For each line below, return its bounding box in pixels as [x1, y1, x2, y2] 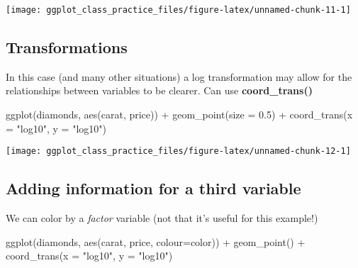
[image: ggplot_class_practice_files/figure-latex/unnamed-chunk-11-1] [6, 5, 351, 15]
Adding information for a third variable [6, 177, 301, 199]
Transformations [6, 36, 128, 58]
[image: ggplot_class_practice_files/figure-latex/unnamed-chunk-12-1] [6, 146, 351, 157]
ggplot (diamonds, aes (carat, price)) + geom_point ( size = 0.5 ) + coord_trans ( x [6, 107, 353, 122]
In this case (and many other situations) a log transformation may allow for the [6, 69, 352, 84]
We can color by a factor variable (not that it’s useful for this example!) [6, 211, 318, 225]
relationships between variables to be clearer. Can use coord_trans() [6, 83, 313, 98]
